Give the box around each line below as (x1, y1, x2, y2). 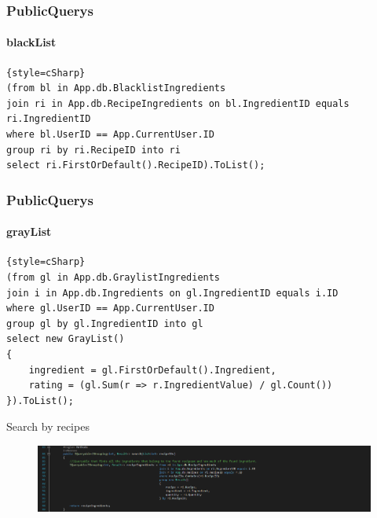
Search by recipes (6, 418, 90, 435)
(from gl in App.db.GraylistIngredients (6, 272, 221, 284)
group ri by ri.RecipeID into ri (6, 144, 181, 156)
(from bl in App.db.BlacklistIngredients (6, 83, 226, 94)
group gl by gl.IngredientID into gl (6, 318, 203, 329)
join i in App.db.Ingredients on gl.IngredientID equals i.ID (6, 287, 339, 299)
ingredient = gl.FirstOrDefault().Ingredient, (28, 364, 276, 376)
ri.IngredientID (6, 113, 91, 125)
